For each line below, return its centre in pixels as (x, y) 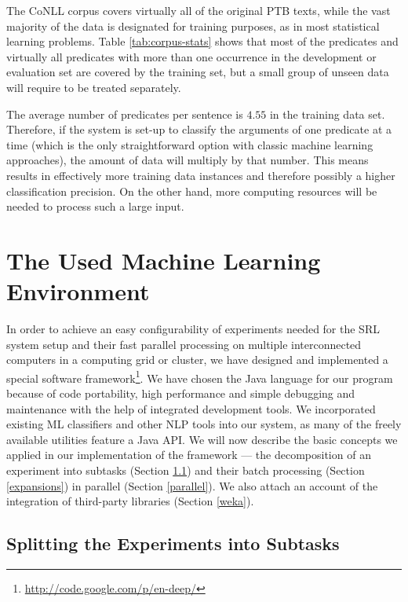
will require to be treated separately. (94, 87)
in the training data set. (327, 114)
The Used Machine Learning (164, 260)
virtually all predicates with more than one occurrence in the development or (191, 56)
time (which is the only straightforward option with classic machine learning (190, 144)
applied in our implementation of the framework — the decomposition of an (189, 455)
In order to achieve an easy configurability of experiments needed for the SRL (193, 329)
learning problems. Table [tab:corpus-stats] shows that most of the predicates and (202, 41)
